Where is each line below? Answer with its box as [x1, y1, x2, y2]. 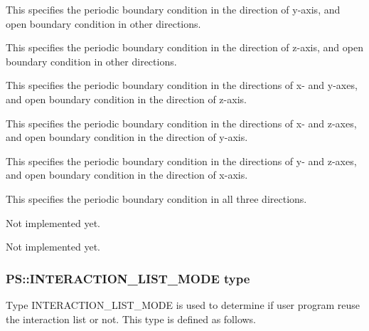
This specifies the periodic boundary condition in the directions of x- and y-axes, [6, 78, 358, 93]
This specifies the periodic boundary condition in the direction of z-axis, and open [6, 40, 363, 55]
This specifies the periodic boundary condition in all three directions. [6, 191, 307, 206]
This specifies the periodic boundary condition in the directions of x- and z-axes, [6, 115, 357, 130]
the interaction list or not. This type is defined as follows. [6, 311, 257, 326]
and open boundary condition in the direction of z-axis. [6, 91, 247, 106]
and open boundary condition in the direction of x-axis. [6, 167, 248, 182]
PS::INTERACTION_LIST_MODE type [6, 269, 250, 287]
